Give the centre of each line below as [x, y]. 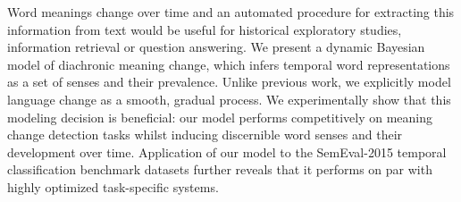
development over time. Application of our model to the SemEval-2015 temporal [227, 151]
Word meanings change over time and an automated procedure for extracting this [231, 12]
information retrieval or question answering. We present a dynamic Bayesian [216, 47]
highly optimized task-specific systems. [113, 186]
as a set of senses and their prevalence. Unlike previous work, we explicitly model [229, 82]
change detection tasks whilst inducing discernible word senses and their [205, 135]
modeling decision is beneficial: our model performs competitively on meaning [220, 117]
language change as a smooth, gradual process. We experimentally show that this [229, 99]
